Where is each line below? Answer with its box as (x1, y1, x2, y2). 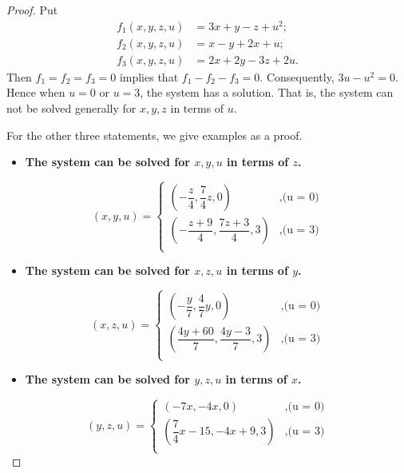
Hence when (6, 84, 65, 101)
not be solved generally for (6, 99, 137, 116)
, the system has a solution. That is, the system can (140, 84, 394, 101)
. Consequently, (259, 68, 335, 85)
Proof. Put (6, 2, 58, 18)
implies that (119, 68, 179, 85)
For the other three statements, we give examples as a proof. (6, 126, 303, 143)
